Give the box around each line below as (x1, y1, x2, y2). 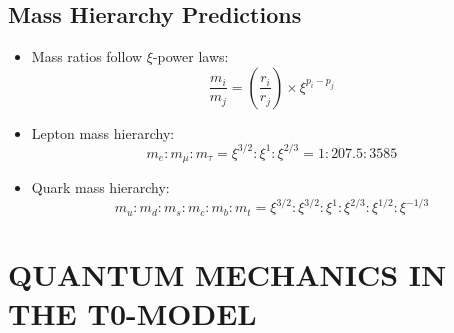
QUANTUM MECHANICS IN (8, 254, 447, 295)
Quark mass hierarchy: (31, 177, 170, 198)
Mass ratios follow (31, 46, 143, 67)
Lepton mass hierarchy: (31, 122, 175, 143)
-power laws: (152, 46, 229, 67)
